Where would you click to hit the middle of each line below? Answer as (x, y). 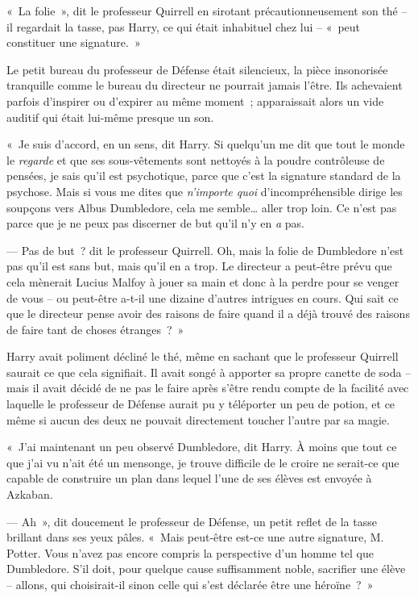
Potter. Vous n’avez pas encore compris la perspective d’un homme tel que (190, 552)
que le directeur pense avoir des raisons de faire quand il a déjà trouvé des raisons (208, 314)
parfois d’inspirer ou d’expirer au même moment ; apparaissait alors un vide (195, 100)
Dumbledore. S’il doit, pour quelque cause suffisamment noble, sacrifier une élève (206, 569)
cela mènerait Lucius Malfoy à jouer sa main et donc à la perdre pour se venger (203, 281)
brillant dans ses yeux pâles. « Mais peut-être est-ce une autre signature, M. (195, 537)
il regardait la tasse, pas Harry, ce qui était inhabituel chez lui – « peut (184, 26)
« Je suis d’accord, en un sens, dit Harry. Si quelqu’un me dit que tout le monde (206, 144)
